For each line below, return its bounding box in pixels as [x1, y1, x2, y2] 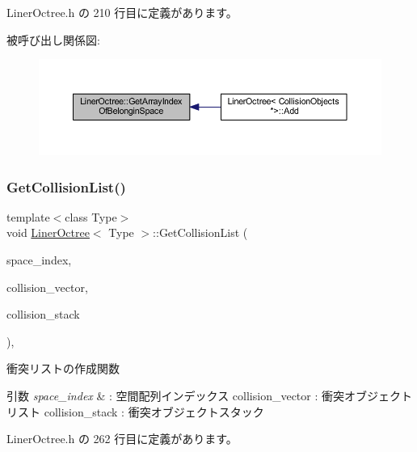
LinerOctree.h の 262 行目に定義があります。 [6, 430, 238, 447]
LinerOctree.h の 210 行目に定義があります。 [6, 4, 238, 20]
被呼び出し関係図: [6, 31, 100, 48]
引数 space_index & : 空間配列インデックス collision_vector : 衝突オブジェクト [6, 387, 413, 403]
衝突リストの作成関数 [6, 360, 120, 377]
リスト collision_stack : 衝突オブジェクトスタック [6, 403, 264, 420]
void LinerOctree [6, 224, 90, 241]
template [6, 208, 50, 225]
